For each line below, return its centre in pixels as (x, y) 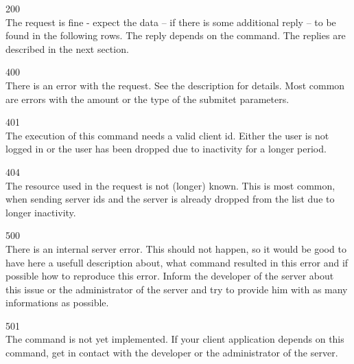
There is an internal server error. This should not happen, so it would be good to (176, 248)
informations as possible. (57, 303)
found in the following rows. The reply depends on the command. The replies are (176, 35)
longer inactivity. (41, 212)
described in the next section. (67, 48)
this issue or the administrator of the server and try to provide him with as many (177, 289)
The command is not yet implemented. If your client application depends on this (175, 339)
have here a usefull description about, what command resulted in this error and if (177, 262)
